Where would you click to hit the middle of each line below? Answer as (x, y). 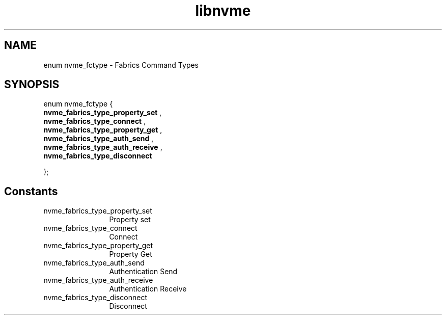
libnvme (223, 11)
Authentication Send (143, 272)
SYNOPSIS (32, 85)
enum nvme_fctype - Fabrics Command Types (121, 65)
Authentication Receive (148, 289)
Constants (31, 191)
